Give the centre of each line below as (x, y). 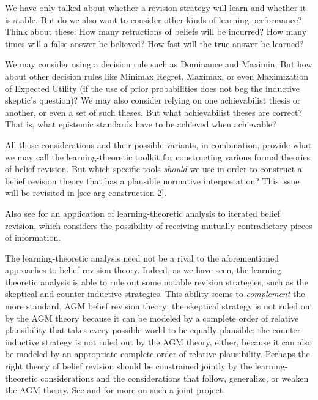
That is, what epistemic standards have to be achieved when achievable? (141, 124)
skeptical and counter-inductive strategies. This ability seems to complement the (155, 294)
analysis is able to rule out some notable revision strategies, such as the (174, 281)
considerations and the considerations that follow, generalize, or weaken (175, 378)
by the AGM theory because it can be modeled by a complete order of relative (152, 318)
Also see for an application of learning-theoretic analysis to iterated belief (143, 213)
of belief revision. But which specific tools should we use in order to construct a (153, 169)
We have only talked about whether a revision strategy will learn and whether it (156, 7)
